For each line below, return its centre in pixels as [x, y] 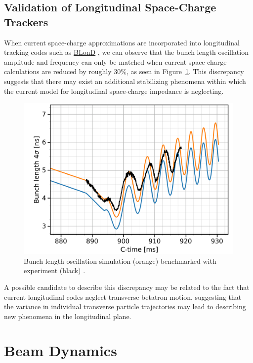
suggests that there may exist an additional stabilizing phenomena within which [125, 81]
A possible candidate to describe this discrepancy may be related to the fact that [127, 287]
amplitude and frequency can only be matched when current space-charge [115, 61]
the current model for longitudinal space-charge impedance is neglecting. [114, 91]
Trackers [26, 21]
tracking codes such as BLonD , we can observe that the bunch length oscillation [126, 52]
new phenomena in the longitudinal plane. [68, 316]
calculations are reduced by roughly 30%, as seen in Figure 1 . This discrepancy [124, 71]
